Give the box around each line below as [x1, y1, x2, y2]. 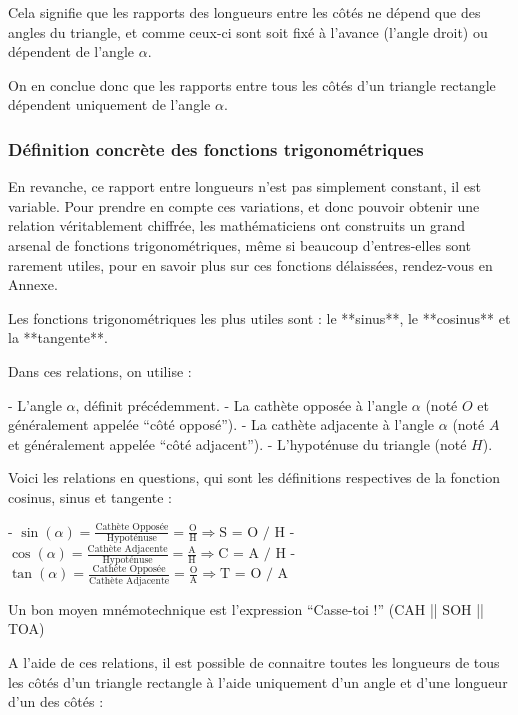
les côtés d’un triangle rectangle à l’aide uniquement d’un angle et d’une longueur [8, 671, 508, 692]
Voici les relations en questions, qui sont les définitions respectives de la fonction [8, 467, 500, 488]
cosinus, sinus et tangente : [8, 486, 173, 507]
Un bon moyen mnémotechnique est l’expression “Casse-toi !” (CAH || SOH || [8, 598, 484, 619]
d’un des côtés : [8, 691, 104, 712]
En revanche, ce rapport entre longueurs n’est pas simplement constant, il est [8, 176, 481, 197]
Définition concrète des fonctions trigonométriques [8, 136, 424, 161]
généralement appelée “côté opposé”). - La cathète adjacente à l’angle [8, 414, 435, 435]
